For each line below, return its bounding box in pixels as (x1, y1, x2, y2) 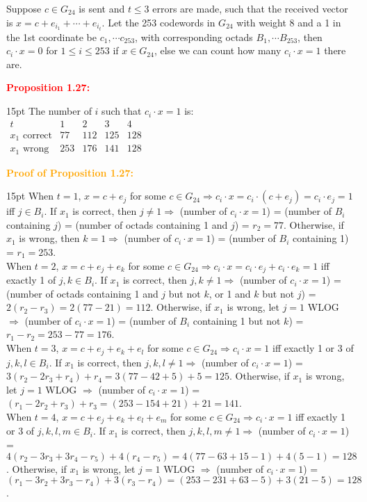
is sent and (79, 1, 125, 15)
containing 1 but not (193, 313, 281, 327)
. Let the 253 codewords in (101, 15, 215, 29)
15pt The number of (6, 104, 92, 118)
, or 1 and (209, 286, 251, 300)
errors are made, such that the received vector (152, 1, 348, 15)
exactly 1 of (6, 273, 56, 287)
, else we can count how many (154, 43, 282, 58)
